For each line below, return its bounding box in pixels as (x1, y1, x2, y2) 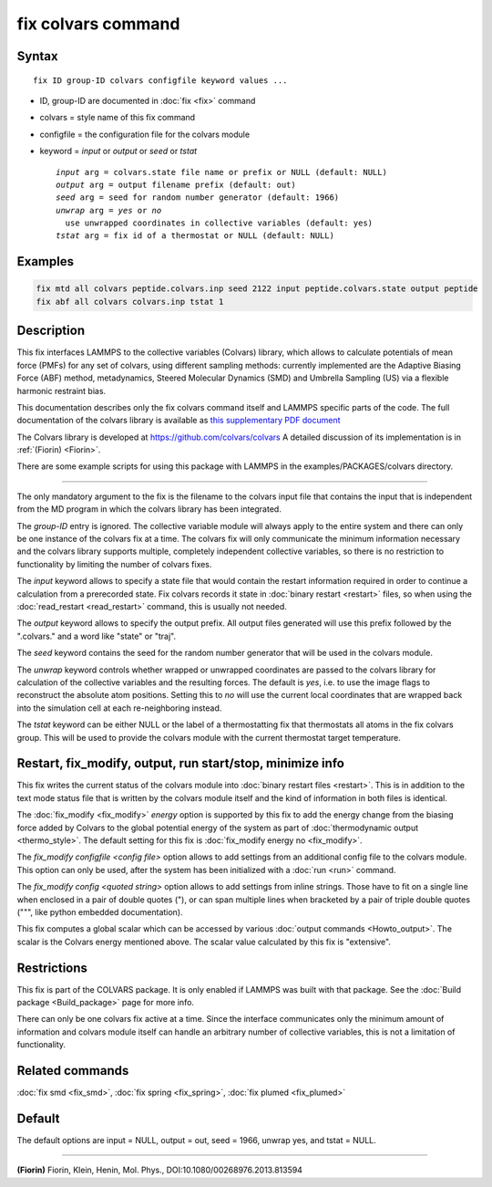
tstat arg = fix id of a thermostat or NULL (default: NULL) (56, 231, 334, 241)
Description (16, 323, 86, 338)
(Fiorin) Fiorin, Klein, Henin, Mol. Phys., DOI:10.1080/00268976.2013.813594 (16, 1164, 302, 1176)
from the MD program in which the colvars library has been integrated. (16, 504, 282, 515)
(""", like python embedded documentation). (16, 906, 183, 917)
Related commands (16, 1063, 129, 1078)
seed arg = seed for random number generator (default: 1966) (56, 193, 340, 203)
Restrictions (16, 960, 88, 975)
